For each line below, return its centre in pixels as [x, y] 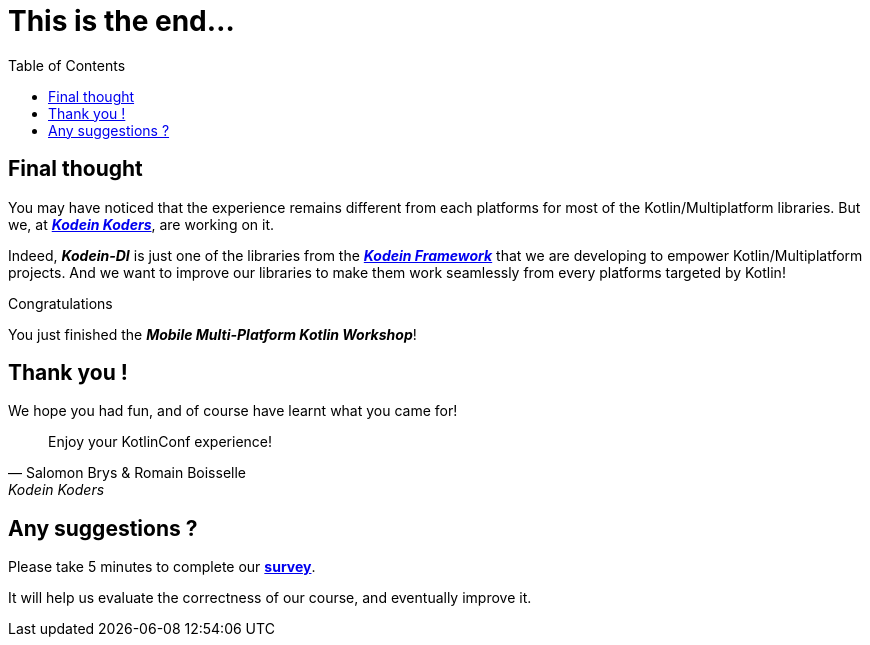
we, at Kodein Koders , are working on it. [141, 224]
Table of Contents [67, 65]
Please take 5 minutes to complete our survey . [162, 567]
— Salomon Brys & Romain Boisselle [127, 473]
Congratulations [60, 303]
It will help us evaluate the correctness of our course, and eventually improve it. [270, 598]
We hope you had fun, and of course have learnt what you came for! [233, 411]
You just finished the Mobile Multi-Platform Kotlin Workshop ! [212, 334]
